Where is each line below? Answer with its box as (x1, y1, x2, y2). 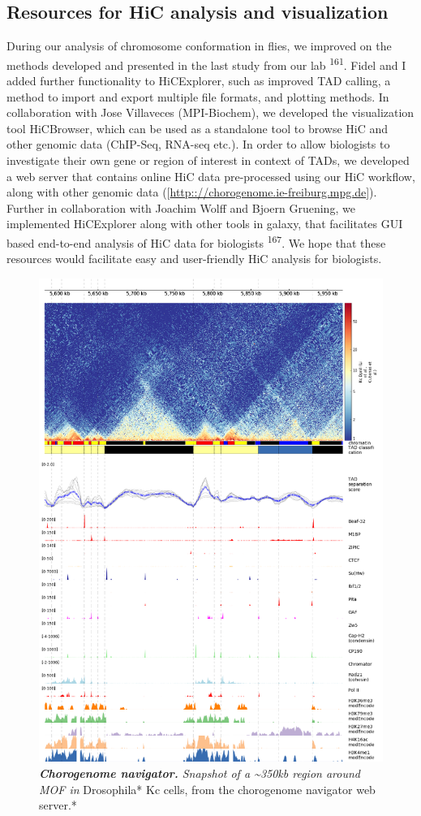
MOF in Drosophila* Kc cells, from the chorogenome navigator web (39, 780, 376, 797)
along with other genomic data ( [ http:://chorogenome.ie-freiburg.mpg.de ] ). (6, 183, 377, 201)
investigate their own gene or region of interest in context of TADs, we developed (6, 152, 410, 169)
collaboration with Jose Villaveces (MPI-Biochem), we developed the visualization (6, 104, 415, 121)
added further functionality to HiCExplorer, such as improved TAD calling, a (6, 72, 391, 89)
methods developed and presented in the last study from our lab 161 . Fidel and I (6, 54, 406, 73)
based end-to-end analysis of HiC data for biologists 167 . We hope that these (6, 231, 386, 251)
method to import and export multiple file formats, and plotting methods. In (6, 88, 389, 105)
